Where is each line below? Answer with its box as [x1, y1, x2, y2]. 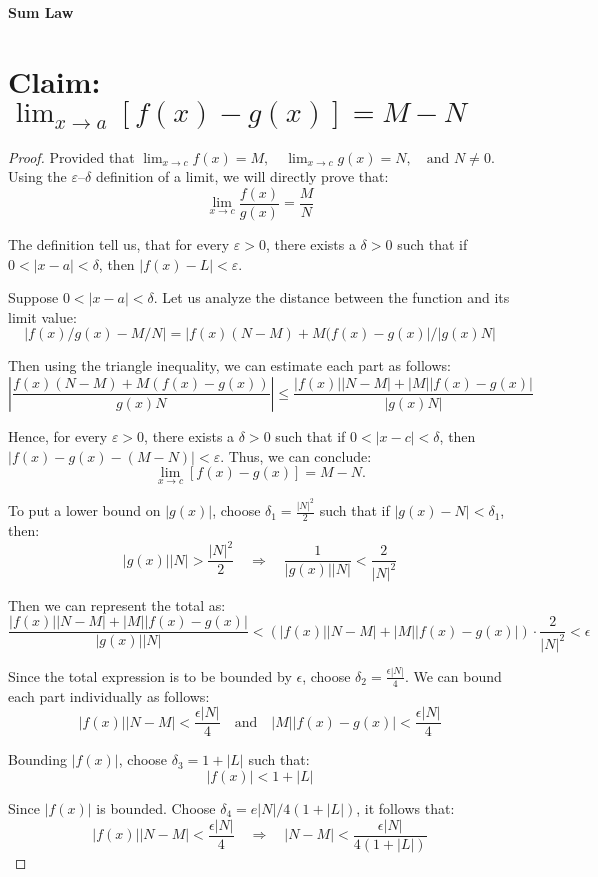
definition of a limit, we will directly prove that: [95, 166, 389, 187]
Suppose [8, 287, 59, 308]
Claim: [8, 60, 101, 101]
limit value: [8, 306, 77, 327]
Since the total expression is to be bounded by [8, 665, 292, 686]
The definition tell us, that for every [8, 233, 230, 254]
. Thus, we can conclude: [220, 445, 372, 466]
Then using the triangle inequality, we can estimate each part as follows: [8, 355, 451, 376]
